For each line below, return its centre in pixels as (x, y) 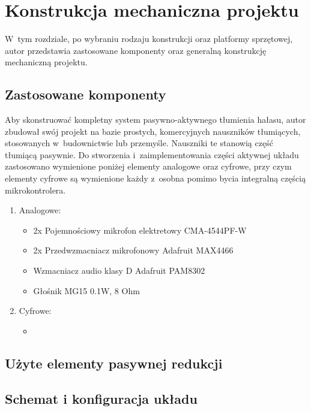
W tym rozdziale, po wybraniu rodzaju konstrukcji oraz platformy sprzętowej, (149, 39)
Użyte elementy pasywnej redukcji (114, 363)
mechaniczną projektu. (46, 62)
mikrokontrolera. (35, 190)
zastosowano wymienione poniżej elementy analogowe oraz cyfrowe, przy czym (148, 166)
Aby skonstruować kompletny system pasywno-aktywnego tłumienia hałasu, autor (155, 120)
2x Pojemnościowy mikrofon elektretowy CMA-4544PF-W (140, 230)
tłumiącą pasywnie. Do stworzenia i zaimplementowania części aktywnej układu (152, 154)
